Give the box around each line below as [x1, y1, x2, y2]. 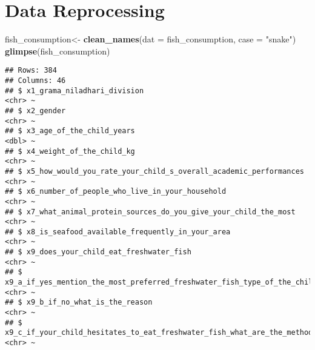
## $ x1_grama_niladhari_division [5, 86, 144, 95]
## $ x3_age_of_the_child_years [5, 127, 135, 136]
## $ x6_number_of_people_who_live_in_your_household [5, 187, 227, 196]
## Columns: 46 [5, 76, 66, 85]
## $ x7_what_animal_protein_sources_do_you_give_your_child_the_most [5, 207, 296, 216]
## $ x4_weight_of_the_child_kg [5, 147, 135, 156]
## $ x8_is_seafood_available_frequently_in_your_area [5, 227, 231, 236]
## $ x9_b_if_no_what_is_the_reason [5, 298, 153, 307]
